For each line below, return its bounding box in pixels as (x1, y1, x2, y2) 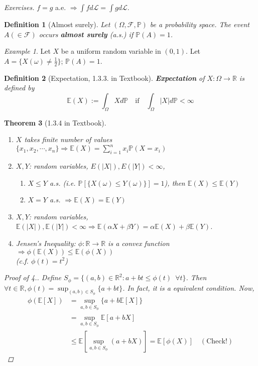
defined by (4, 82, 35, 93)
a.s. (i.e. (49, 177, 76, 188)
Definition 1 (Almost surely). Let (4, 19, 110, 29)
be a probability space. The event (150, 19, 249, 29)
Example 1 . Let (4, 46, 51, 56)
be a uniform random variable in (61, 46, 161, 56)
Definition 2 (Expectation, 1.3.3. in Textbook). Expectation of (4, 72, 205, 83)
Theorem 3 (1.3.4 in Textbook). (4, 117, 106, 128)
